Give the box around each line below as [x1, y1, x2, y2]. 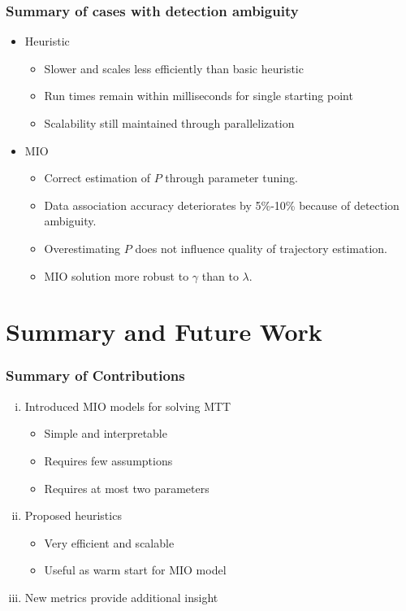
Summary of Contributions [6, 365, 185, 386]
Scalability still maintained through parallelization [44, 115, 295, 131]
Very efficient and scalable [44, 534, 175, 551]
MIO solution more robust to [44, 267, 189, 284]
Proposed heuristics [24, 507, 122, 524]
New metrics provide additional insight [24, 588, 218, 605]
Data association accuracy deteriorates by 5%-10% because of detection [44, 196, 400, 213]
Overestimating [44, 239, 121, 256]
